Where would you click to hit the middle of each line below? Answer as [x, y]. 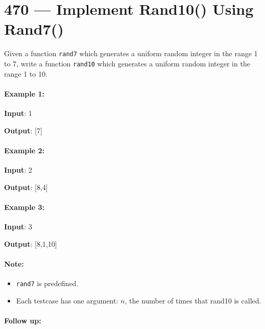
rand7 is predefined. [47, 283]
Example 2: [24, 150]
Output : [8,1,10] [31, 243]
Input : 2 [18, 170]
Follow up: [23, 320]
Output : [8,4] [26, 187]
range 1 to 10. [26, 73]
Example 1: [24, 93]
